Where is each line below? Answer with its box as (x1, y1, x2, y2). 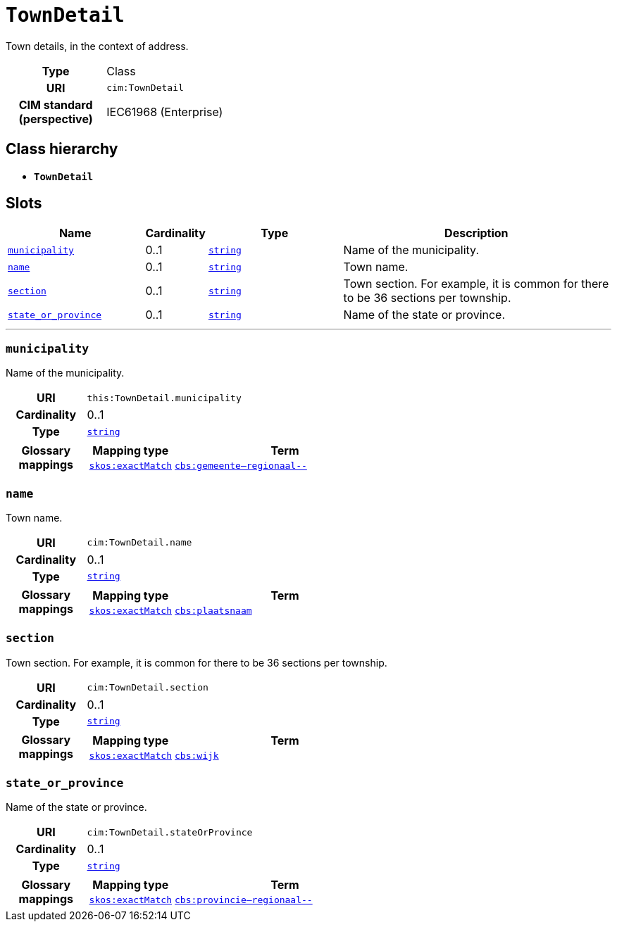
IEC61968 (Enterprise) (106, 104, 223, 119)
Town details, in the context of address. (6, 39, 189, 52)
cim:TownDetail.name (87, 537, 192, 548)
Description (444, 226, 509, 241)
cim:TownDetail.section (87, 682, 208, 693)
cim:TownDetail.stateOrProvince (87, 826, 253, 838)
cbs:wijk (175, 750, 219, 761)
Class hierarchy (6, 140, 118, 158)
